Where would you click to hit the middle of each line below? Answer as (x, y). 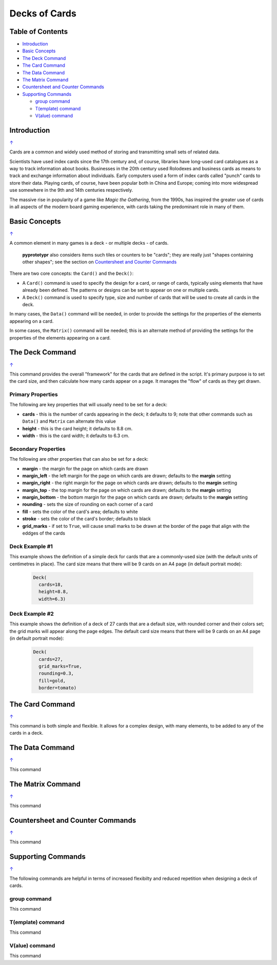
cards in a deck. (26, 733)
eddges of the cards (44, 533)
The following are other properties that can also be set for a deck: (79, 459)
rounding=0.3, (56, 674)
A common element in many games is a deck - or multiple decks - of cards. (89, 243)
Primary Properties (34, 395)
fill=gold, (52, 681)
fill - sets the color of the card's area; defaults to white (80, 511)
